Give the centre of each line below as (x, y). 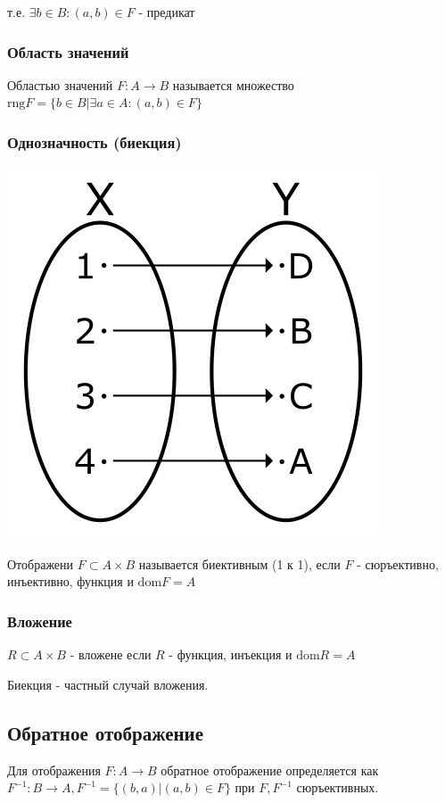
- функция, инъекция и (231, 654)
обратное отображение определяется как (270, 770)
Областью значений (60, 84)
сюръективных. (338, 787)
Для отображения (54, 770)
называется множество (233, 84)
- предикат (167, 12)
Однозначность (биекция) (95, 141)
